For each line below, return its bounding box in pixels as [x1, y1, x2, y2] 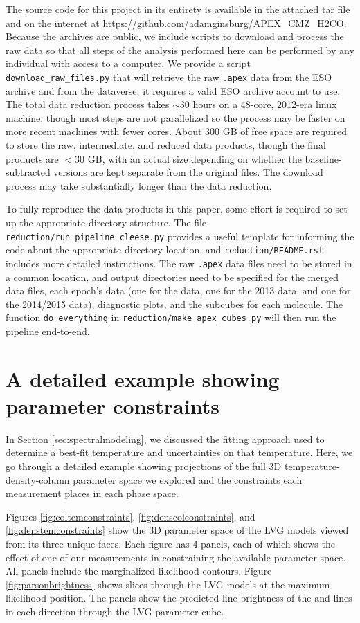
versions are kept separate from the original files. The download [53, 165, 323, 179]
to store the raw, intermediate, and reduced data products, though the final [6, 138, 326, 152]
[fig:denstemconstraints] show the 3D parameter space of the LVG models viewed [6, 523, 349, 537]
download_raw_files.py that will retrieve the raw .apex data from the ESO [6, 69, 332, 84]
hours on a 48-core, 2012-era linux [192, 97, 337, 111]
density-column [6, 472, 70, 487]
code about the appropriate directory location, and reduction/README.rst [6, 242, 324, 257]
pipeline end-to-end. [6, 323, 90, 338]
